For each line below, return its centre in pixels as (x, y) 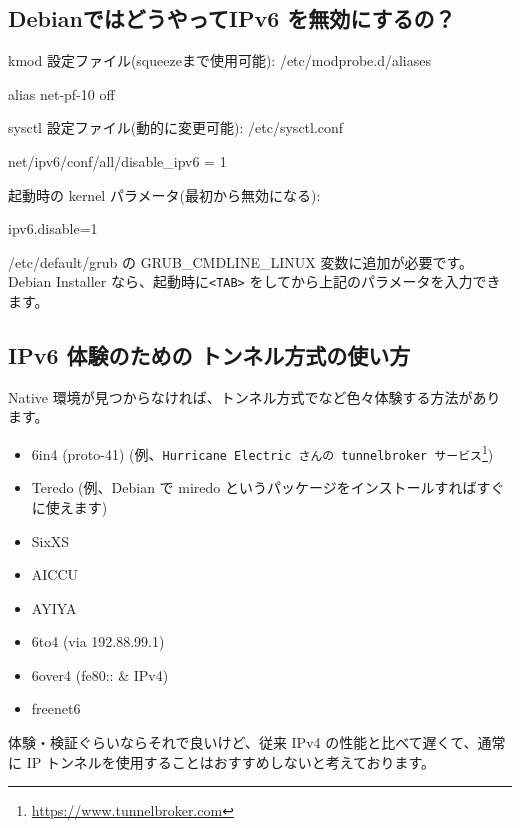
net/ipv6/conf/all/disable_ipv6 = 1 (117, 160)
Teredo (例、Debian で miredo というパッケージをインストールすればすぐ (268, 487)
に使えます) (69, 506)
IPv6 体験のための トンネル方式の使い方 (209, 355)
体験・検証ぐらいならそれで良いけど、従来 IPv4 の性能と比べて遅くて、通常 (257, 742)
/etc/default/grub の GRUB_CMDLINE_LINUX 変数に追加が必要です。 (241, 261)
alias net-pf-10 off (61, 93)
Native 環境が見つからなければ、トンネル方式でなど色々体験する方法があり (254, 396)
